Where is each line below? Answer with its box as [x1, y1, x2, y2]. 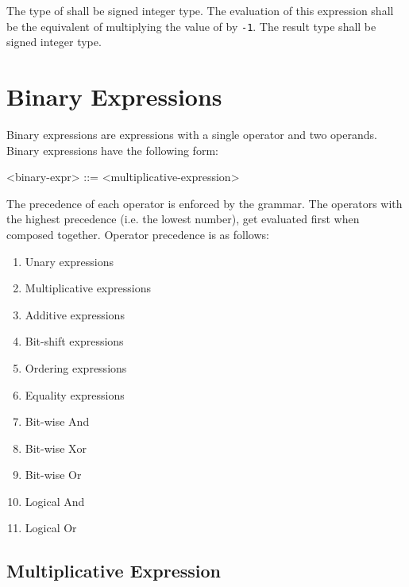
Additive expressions [25, 306, 125, 322]
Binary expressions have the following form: [6, 141, 218, 158]
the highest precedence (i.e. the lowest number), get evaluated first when [6, 210, 360, 227]
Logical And [25, 492, 85, 509]
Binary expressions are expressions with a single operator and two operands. [6, 126, 377, 142]
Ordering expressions [25, 359, 127, 376]
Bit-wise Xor [25, 439, 87, 456]
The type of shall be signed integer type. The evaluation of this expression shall [6, 2, 394, 18]
